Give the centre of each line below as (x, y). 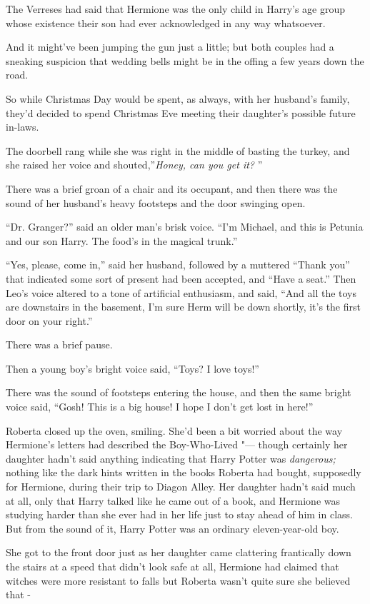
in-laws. (22, 127)
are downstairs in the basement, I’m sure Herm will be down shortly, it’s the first (183, 307)
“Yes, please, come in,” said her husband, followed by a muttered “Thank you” (178, 265)
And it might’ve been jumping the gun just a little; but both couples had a (170, 47)
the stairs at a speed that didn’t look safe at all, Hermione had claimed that (172, 566)
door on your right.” (49, 320)
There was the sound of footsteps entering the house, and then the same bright (179, 392)
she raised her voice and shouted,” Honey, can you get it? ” (134, 165)
